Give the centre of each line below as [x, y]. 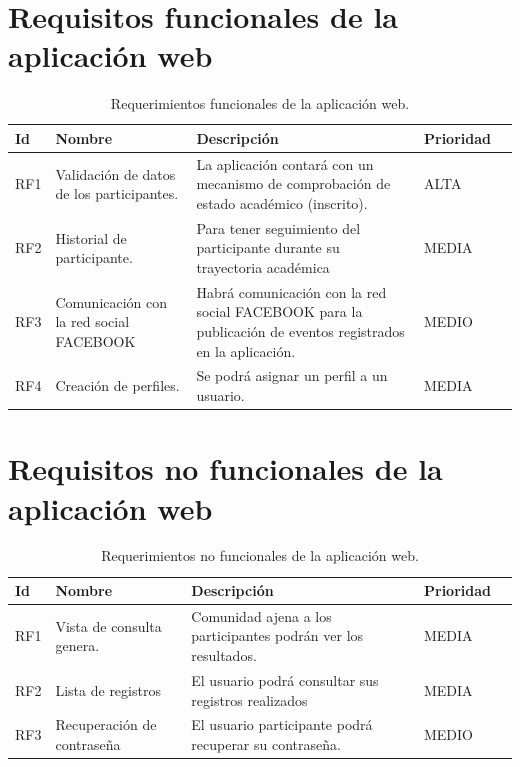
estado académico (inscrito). [282, 202]
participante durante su [268, 247]
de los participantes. [117, 193]
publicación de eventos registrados [300, 331]
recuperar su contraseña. [266, 743]
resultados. [224, 655]
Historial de [91, 237]
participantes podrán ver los [277, 635]
